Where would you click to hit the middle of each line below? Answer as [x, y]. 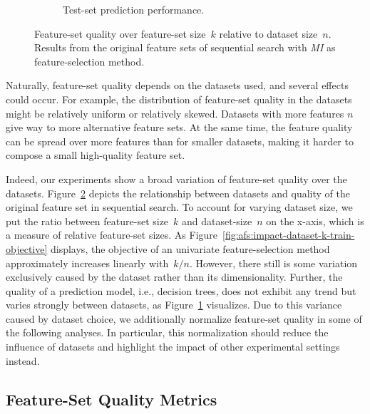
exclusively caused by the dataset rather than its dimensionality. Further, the [174, 277]
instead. [23, 360]
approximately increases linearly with [87, 263]
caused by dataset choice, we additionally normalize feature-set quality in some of [184, 318]
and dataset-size [217, 221]
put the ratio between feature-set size [87, 221]
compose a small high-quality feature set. [96, 155]
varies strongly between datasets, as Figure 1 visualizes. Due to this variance [174, 305]
